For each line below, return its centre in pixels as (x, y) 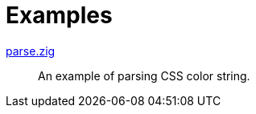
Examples (59, 15)
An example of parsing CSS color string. (144, 75)
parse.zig (31, 51)
